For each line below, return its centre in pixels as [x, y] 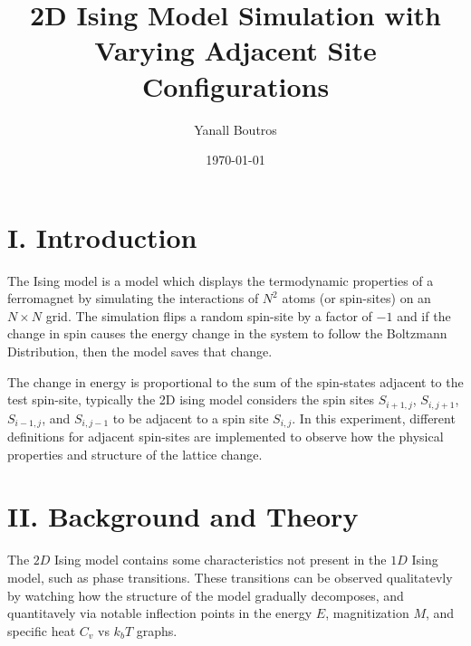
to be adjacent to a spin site [191, 418]
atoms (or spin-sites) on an [356, 298]
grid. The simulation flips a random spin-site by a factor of [209, 315]
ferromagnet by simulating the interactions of [133, 298]
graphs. [157, 630]
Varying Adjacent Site [235, 50]
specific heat [42, 630]
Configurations [235, 85]
